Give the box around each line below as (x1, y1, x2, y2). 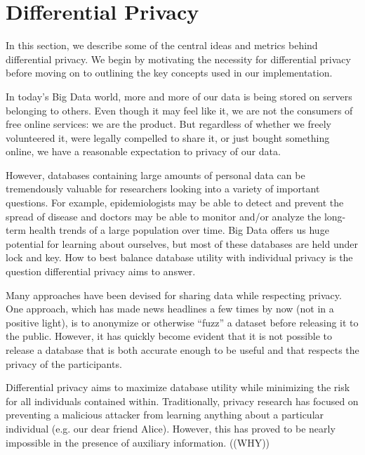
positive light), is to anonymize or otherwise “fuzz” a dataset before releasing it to (6, 315, 359, 329)
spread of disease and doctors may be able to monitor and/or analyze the (6, 209, 321, 223)
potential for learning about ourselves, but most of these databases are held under (6, 236, 358, 251)
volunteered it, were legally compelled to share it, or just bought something (6, 130, 330, 145)
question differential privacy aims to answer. (6, 264, 196, 279)
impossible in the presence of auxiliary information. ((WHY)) (6, 435, 270, 449)
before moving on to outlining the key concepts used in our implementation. (6, 65, 333, 80)
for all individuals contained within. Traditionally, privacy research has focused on (6, 393, 359, 408)
